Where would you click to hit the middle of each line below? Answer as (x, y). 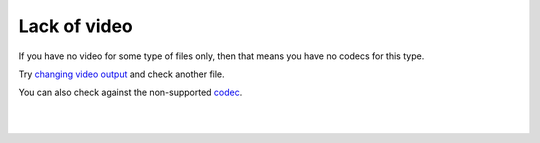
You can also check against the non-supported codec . (130, 92)
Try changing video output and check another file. (121, 74)
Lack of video (76, 26)
